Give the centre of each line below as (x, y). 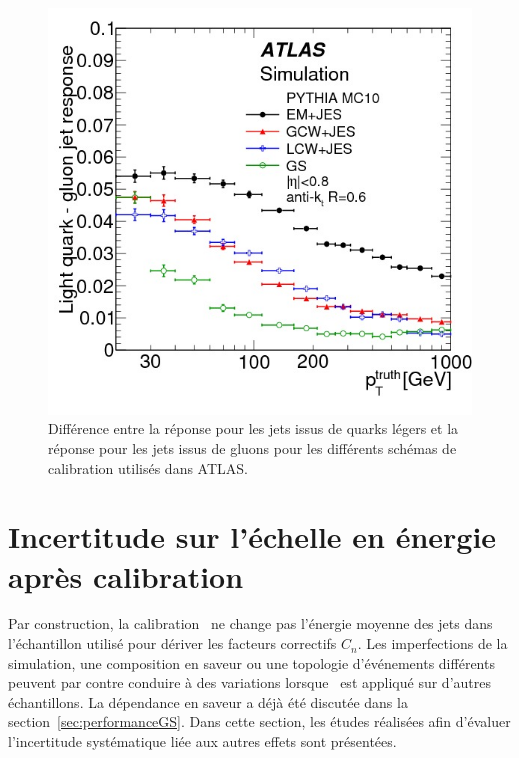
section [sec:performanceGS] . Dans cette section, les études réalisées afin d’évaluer (259, 721)
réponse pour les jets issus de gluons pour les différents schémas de (252, 447)
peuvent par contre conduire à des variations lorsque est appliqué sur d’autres (249, 682)
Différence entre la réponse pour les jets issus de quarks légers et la (253, 428)
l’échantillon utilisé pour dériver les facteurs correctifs (172, 643)
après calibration (126, 575)
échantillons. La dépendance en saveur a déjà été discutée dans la (208, 701)
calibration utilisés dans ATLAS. (148, 467)
